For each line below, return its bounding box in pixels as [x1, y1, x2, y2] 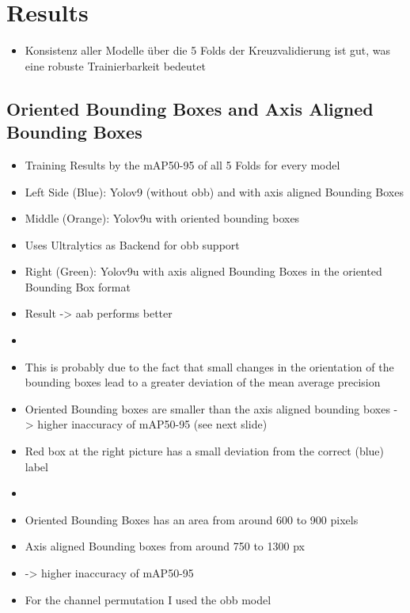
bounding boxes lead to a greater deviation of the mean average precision [25, 374, 381, 390]
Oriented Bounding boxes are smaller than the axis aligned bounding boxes [25, 400, 390, 417]
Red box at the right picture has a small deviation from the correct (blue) [25, 443, 385, 459]
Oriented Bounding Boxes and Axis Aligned [6, 96, 374, 120]
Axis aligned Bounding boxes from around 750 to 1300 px [25, 538, 305, 554]
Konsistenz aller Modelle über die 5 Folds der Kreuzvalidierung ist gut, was [25, 42, 391, 59]
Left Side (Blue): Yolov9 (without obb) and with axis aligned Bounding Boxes [25, 183, 404, 200]
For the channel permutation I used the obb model [25, 591, 271, 607]
